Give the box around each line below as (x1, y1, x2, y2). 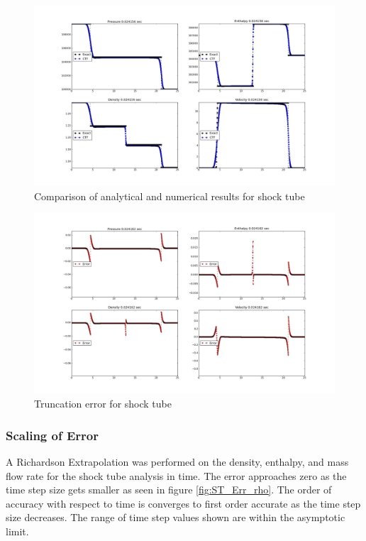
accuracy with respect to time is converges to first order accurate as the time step (6, 496, 361, 510)
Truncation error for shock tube (34, 396, 172, 411)
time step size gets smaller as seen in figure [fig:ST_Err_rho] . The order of (6, 482, 332, 497)
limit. (6, 524, 29, 539)
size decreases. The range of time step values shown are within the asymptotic (6, 510, 345, 525)
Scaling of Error (6, 426, 99, 444)
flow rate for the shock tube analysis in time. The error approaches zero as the (6, 468, 347, 483)
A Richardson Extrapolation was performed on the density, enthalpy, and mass (6, 454, 349, 469)
